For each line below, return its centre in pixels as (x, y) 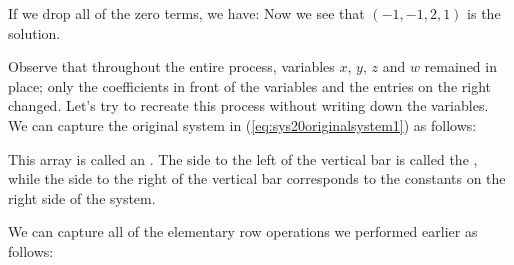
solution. (34, 32)
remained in (460, 66)
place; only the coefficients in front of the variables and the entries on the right (249, 85)
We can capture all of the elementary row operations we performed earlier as (243, 231)
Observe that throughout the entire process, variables (171, 66)
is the (484, 13)
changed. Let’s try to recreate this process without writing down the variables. (248, 105)
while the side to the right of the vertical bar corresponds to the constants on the (257, 178)
